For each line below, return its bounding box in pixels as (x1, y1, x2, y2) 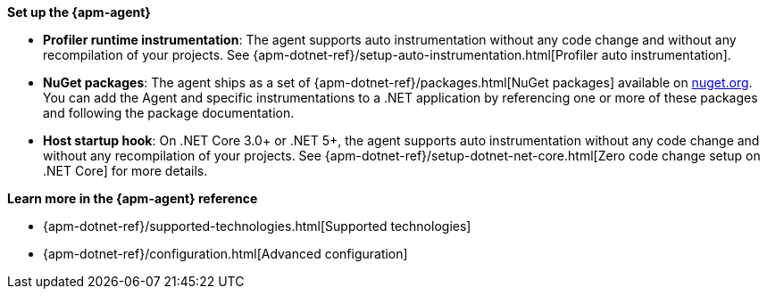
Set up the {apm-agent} (7, 4, 151, 20)
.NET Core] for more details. (43, 163, 208, 178)
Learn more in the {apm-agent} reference (7, 191, 258, 206)
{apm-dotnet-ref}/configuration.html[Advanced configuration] (43, 246, 408, 261)
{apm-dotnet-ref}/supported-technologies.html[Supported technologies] (43, 218, 471, 234)
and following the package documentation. (43, 105, 295, 120)
